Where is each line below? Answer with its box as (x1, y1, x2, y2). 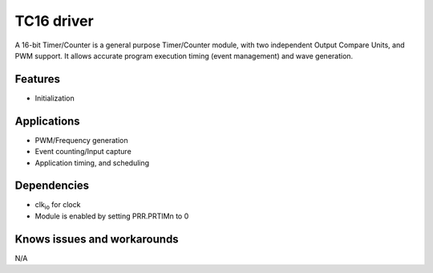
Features (14, 72, 60, 86)
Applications (14, 114, 80, 128)
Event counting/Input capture (34, 147, 132, 157)
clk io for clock (34, 200, 81, 212)
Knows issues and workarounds (14, 232, 180, 246)
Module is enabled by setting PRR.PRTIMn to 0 (34, 211, 189, 221)
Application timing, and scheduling (34, 157, 150, 168)
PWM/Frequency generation (34, 135, 128, 145)
